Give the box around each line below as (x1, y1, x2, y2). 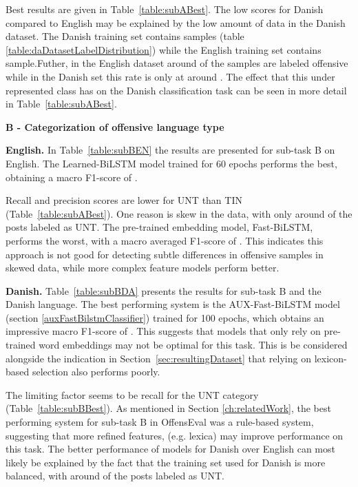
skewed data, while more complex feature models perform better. (6, 260, 280, 275)
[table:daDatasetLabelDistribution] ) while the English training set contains (6, 42, 322, 56)
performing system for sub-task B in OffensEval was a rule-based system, (6, 415, 314, 429)
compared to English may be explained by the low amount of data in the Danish (6, 15, 346, 30)
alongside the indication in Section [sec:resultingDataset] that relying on (6, 351, 311, 365)
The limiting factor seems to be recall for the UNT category (6, 387, 259, 402)
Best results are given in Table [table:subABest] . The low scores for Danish (6, 2, 324, 16)
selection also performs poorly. (32, 364, 160, 379)
